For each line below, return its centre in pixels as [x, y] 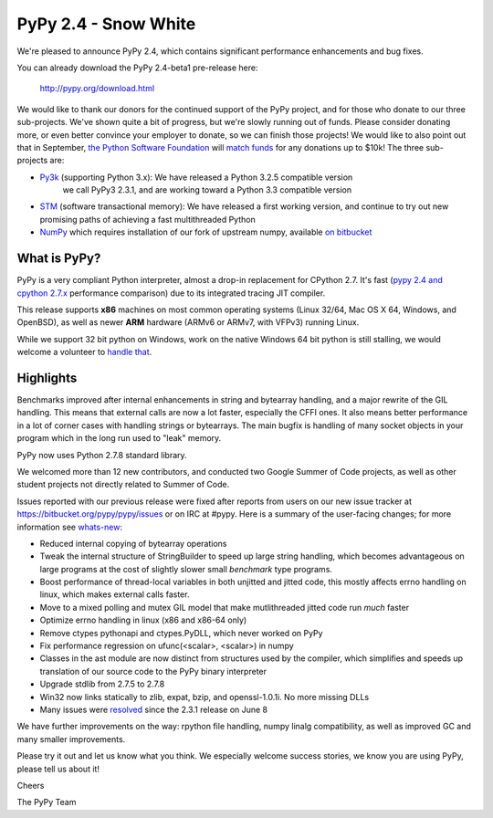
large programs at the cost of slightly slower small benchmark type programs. [186, 569]
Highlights [47, 378]
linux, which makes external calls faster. [115, 594]
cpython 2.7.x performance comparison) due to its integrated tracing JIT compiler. [171, 293]
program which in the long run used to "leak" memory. [119, 438]
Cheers [31, 785]
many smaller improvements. [71, 739]
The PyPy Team [47, 802]
